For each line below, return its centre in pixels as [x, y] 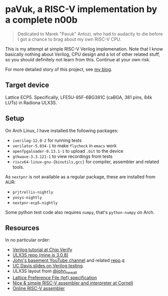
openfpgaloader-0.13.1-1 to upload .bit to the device [68, 151]
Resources [22, 228]
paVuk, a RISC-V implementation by [81, 9]
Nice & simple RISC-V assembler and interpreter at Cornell [73, 283]
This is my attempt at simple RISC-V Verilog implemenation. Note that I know [84, 49]
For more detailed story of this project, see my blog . [59, 69]
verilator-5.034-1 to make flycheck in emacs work [64, 145]
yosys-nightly [27, 198]
